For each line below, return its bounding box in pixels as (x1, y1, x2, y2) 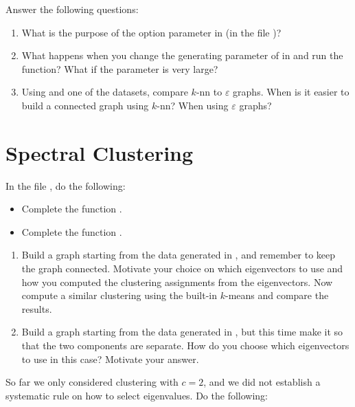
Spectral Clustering (5, 138, 194, 166)
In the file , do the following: (5, 178, 126, 192)
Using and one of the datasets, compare (21, 85, 188, 99)
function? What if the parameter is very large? (21, 61, 218, 76)
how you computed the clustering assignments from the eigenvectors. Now (21, 274, 333, 289)
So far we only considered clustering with (5, 375, 179, 389)
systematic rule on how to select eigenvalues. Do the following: (5, 388, 268, 402)
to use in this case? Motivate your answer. (21, 351, 199, 366)
